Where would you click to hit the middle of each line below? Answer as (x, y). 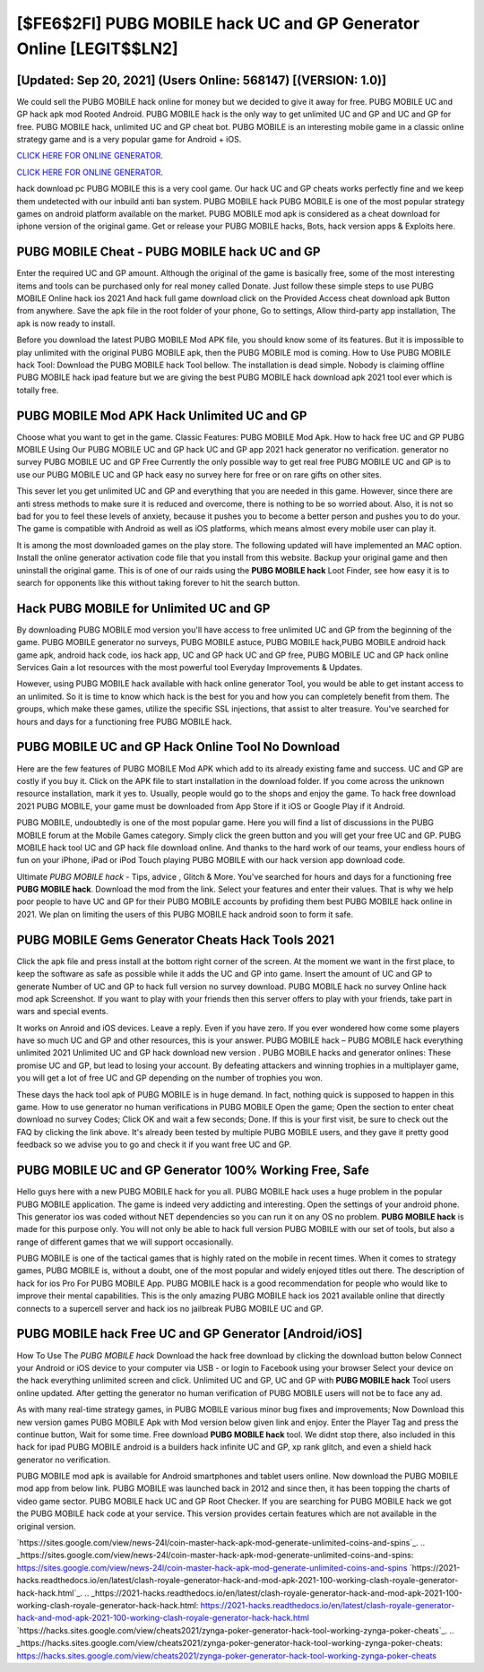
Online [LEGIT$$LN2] (97, 48)
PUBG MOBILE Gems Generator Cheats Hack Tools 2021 (176, 939)
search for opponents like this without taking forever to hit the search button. (158, 583)
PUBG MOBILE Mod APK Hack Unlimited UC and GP (162, 415)
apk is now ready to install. (66, 323)
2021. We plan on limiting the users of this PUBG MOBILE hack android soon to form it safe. (185, 914)
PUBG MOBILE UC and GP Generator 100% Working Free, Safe (193, 1171)
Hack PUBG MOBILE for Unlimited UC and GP (143, 608)
